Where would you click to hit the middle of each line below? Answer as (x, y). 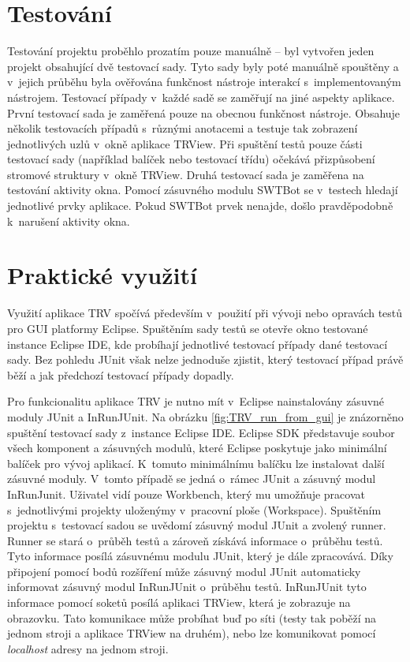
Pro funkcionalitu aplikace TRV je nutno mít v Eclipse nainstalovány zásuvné (196, 401)
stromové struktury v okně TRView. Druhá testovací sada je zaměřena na (186, 174)
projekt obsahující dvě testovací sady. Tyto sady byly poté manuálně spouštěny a (203, 66)
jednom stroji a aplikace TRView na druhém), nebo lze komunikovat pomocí (192, 633)
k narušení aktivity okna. (69, 221)
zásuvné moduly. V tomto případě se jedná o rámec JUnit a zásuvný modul (192, 479)
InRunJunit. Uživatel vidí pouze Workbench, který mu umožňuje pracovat (186, 494)
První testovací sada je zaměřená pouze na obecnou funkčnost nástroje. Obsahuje (204, 112)
